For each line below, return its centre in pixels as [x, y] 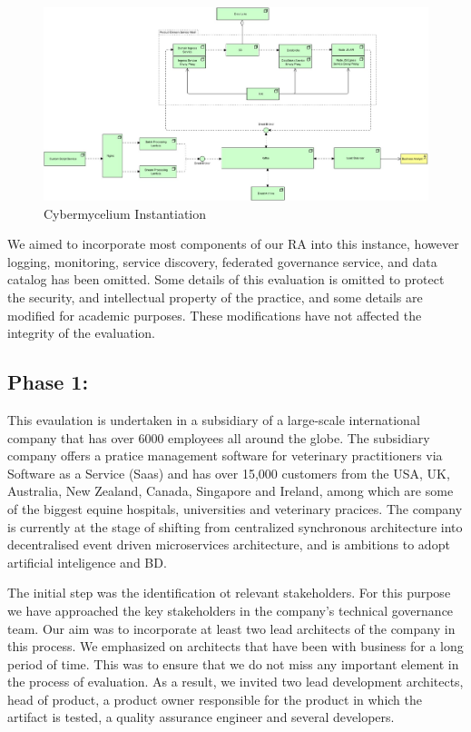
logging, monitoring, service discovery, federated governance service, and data [222, 261]
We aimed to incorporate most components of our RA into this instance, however [233, 244]
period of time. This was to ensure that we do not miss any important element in [233, 663]
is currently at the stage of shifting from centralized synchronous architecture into [235, 526]
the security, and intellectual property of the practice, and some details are [215, 297]
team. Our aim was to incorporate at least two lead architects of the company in [231, 628]
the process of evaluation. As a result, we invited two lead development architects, [235, 682]
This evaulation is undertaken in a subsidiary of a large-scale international [214, 419]
